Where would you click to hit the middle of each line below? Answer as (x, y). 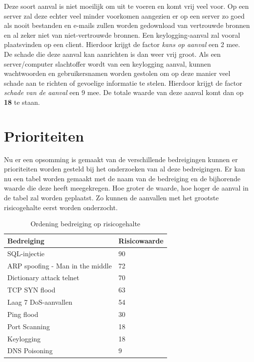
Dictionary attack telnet (43, 278)
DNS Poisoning (30, 350)
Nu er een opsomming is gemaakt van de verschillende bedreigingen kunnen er (121, 159)
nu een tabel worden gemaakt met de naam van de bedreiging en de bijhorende (122, 178)
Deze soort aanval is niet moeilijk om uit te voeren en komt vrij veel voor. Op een (127, 6)
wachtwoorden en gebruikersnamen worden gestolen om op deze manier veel (117, 73)
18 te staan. (22, 102)
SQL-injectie (26, 253)
